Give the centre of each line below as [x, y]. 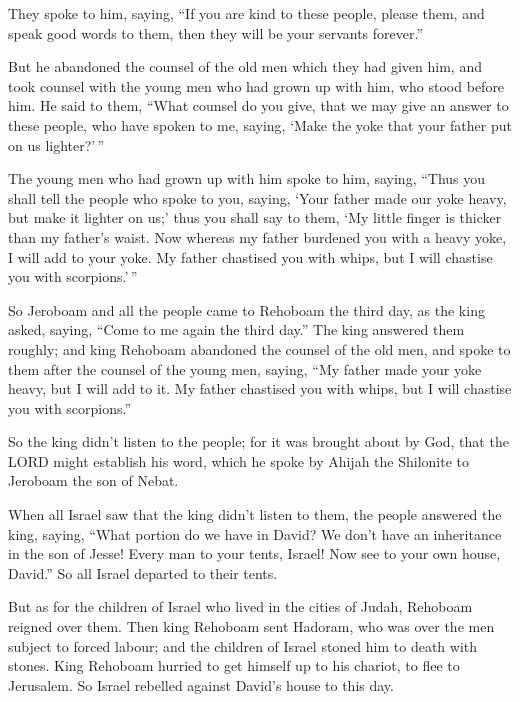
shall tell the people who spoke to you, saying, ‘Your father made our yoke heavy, [257, 197]
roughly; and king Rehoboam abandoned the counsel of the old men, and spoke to [259, 348]
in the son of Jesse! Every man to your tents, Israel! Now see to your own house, [254, 553]
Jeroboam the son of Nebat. [93, 480]
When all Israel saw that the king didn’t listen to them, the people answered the [255, 514]
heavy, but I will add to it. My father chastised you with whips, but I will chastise [260, 388]
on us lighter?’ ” [56, 144]
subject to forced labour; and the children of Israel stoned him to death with [243, 645]
